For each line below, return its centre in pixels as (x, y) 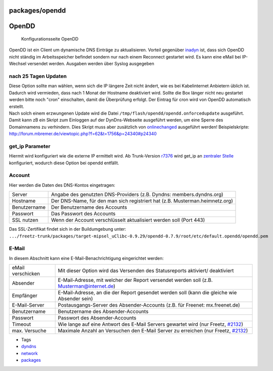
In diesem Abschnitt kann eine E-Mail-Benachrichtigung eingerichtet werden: (86, 258)
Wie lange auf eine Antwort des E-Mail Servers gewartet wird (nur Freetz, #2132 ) (150, 324)
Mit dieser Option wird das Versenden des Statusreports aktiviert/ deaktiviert (146, 271)
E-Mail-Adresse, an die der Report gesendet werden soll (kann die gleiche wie (147, 293)
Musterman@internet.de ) (86, 286)
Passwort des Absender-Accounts (97, 318)
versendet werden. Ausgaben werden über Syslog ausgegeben (91, 64)
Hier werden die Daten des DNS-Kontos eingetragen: (62, 185)
